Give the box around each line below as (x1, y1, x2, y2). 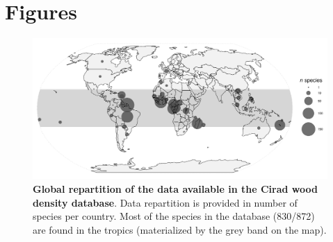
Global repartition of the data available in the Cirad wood (33, 182, 318, 196)
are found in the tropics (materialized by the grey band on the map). (33, 222, 327, 236)
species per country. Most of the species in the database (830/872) (33, 209, 315, 223)
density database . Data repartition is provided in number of (33, 195, 298, 209)
